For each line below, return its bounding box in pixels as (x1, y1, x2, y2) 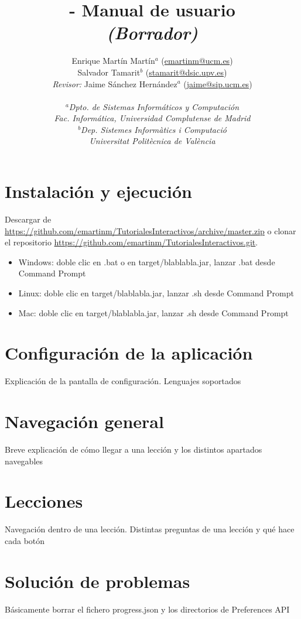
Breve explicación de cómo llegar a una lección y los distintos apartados (5, 443, 262, 455)
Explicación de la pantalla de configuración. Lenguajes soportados (5, 375, 241, 387)
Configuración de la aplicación (5, 341, 253, 365)
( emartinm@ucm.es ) (161, 54, 233, 67)
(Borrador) (106, 20, 199, 45)
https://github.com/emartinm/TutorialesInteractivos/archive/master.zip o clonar (5, 224, 296, 237)
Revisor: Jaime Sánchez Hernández (52, 77, 177, 90)
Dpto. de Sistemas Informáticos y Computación (69, 100, 240, 112)
